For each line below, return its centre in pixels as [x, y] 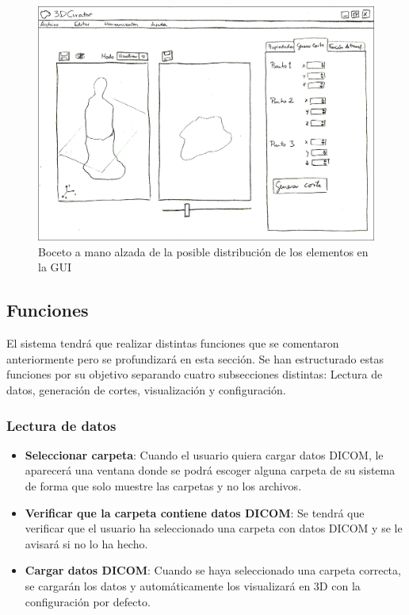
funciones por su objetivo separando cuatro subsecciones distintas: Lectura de [195, 374]
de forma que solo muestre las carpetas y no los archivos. [163, 485]
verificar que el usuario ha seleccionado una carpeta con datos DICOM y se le [214, 528]
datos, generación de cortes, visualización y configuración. [146, 389]
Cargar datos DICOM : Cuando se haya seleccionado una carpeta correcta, [213, 570]
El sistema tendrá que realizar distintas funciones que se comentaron [173, 343]
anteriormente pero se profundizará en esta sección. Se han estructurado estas [195, 358]
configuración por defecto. [88, 601]
